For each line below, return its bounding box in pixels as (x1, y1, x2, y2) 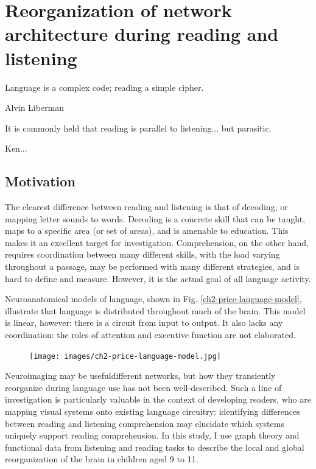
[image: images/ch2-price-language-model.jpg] (29, 351, 221, 361)
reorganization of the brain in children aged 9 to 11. (5, 453, 198, 465)
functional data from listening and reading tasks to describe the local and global (5, 440, 304, 453)
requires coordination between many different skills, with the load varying (5, 248, 280, 261)
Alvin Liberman (5, 101, 65, 114)
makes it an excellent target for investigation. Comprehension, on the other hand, (5, 236, 309, 249)
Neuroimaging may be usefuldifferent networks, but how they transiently (5, 369, 276, 382)
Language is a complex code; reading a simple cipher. (5, 80, 204, 93)
